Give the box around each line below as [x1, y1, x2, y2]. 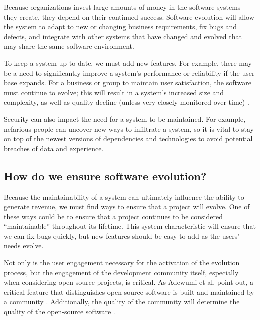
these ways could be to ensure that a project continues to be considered [4, 211, 223, 221]
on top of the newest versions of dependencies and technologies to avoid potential [4, 133, 253, 144]
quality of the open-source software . [4, 306, 115, 317]
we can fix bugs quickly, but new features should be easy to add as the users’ [4, 230, 240, 241]
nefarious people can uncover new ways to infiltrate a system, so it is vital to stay [4, 123, 254, 134]
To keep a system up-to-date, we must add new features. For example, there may [4, 57, 252, 68]
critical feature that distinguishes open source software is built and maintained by [4, 286, 254, 297]
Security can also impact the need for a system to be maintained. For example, [4, 113, 246, 124]
